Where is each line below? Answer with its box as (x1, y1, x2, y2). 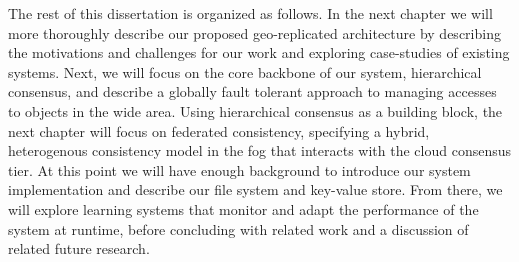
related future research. (8, 238, 150, 259)
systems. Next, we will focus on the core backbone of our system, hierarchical (8, 61, 482, 82)
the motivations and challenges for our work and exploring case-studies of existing (8, 42, 510, 63)
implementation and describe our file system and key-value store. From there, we (8, 179, 503, 200)
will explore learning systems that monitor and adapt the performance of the (8, 198, 479, 219)
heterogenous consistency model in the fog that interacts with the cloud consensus (8, 140, 512, 161)
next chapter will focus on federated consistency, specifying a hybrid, (8, 120, 430, 141)
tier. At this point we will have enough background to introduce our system (8, 159, 471, 180)
